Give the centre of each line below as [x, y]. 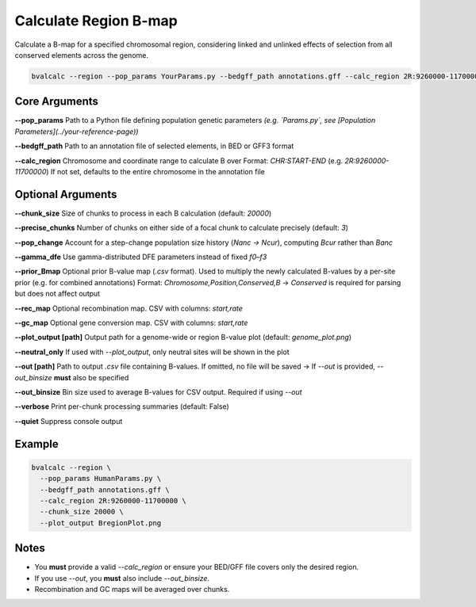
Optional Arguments [66, 194]
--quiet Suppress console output [69, 421]
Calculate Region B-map [96, 21]
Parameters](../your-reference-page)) [77, 132]
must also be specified [91, 377]
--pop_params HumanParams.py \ [101, 479]
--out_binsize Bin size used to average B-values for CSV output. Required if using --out [158, 391]
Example [36, 444]
